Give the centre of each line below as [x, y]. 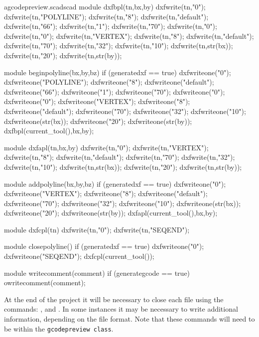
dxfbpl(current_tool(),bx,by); [49, 131]
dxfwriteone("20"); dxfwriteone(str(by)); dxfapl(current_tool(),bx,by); [111, 213]
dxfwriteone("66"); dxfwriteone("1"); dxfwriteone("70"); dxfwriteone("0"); [115, 91]
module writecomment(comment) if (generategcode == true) [97, 273]
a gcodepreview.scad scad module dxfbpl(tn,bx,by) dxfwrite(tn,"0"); [105, 6]
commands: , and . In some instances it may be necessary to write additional [121, 309]
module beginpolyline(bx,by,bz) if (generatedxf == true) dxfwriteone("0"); [118, 72]
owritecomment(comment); [45, 282]
